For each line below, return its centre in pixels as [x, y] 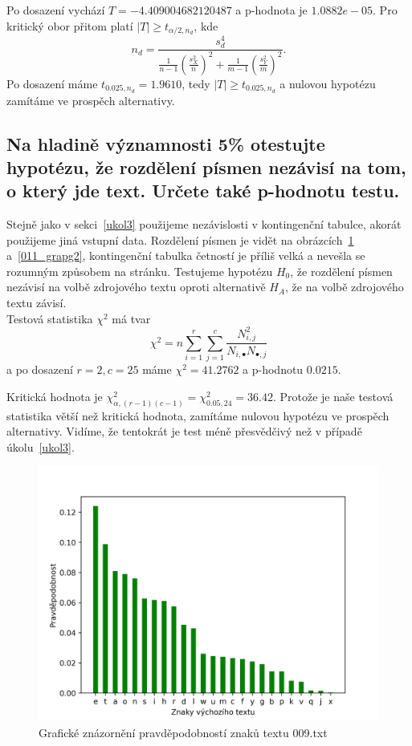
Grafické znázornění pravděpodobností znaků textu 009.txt [183, 733]
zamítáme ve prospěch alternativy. [91, 100]
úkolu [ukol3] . [41, 446]
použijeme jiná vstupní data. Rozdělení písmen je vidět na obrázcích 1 [180, 239]
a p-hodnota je [271, 10]
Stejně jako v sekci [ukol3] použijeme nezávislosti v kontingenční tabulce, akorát [204, 224]
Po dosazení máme [52, 83]
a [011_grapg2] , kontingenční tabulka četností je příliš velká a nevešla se [186, 255]
